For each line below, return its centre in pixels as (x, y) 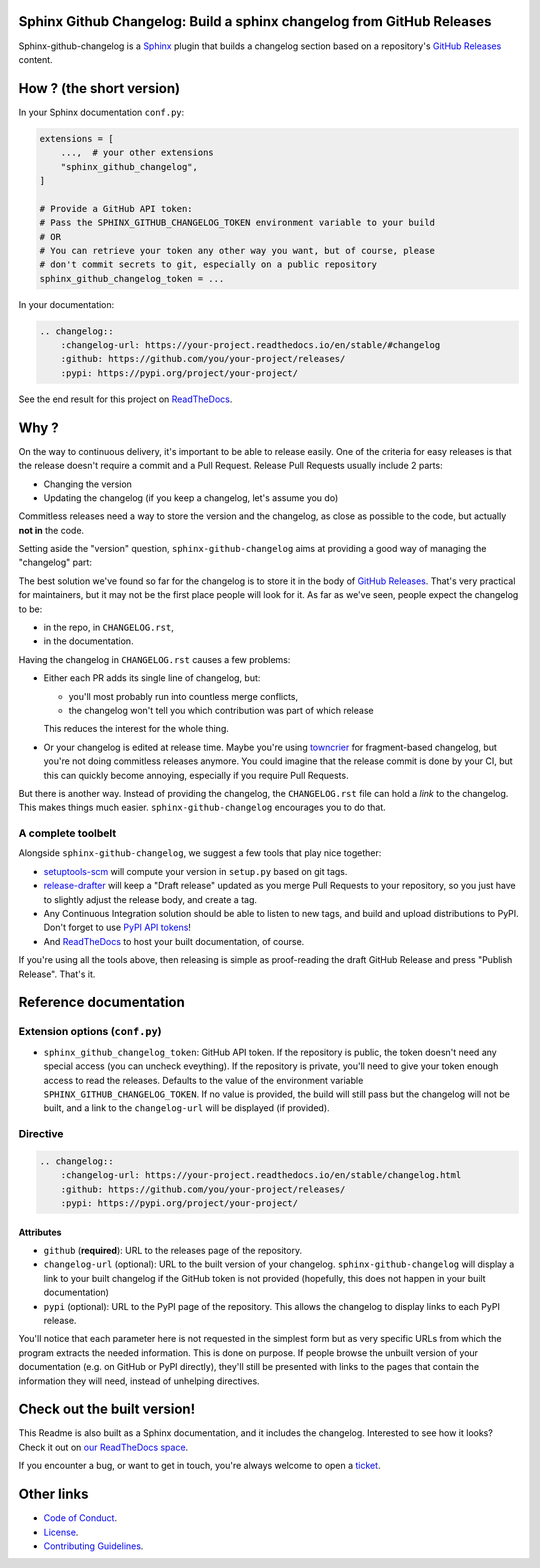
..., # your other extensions (137, 153)
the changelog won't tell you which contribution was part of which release (221, 710)
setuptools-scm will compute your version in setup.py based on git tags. (195, 871)
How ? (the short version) (99, 88)
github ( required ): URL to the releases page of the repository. (173, 1251)
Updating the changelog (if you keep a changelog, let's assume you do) (191, 497)
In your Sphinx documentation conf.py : (101, 112)
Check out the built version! (106, 1409)
